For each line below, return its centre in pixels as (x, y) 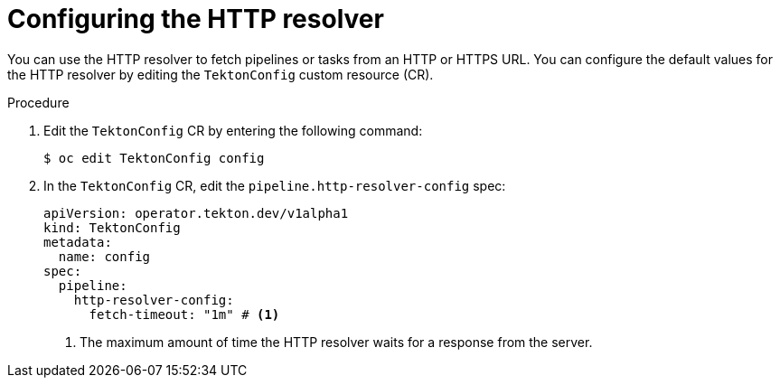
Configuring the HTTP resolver (196, 19)
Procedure (38, 102)
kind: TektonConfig (112, 227)
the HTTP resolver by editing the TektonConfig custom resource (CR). (221, 74)
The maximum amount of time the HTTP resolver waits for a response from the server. (336, 342)
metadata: (78, 242)
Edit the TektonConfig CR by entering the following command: (233, 130)
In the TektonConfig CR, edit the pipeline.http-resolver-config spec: (275, 185)
